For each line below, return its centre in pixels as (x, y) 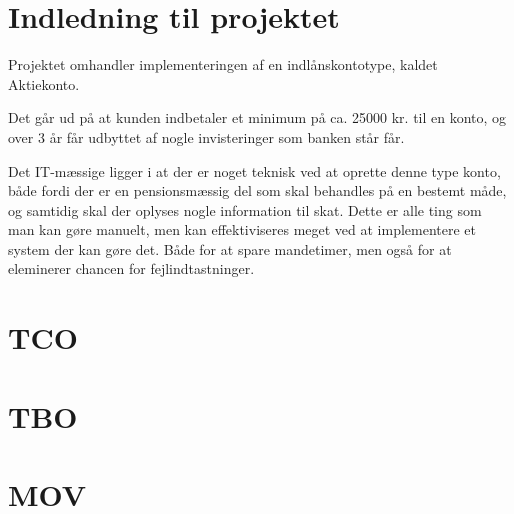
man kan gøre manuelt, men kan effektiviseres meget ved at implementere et (242, 229)
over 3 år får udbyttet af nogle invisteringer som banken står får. (206, 136)
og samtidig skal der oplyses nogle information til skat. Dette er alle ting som (245, 209)
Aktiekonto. (44, 83)
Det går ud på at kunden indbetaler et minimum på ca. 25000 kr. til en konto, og (257, 117)
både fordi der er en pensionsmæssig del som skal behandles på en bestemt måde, (257, 190)
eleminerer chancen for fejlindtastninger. (131, 268)
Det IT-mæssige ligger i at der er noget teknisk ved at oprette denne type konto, (254, 170)
